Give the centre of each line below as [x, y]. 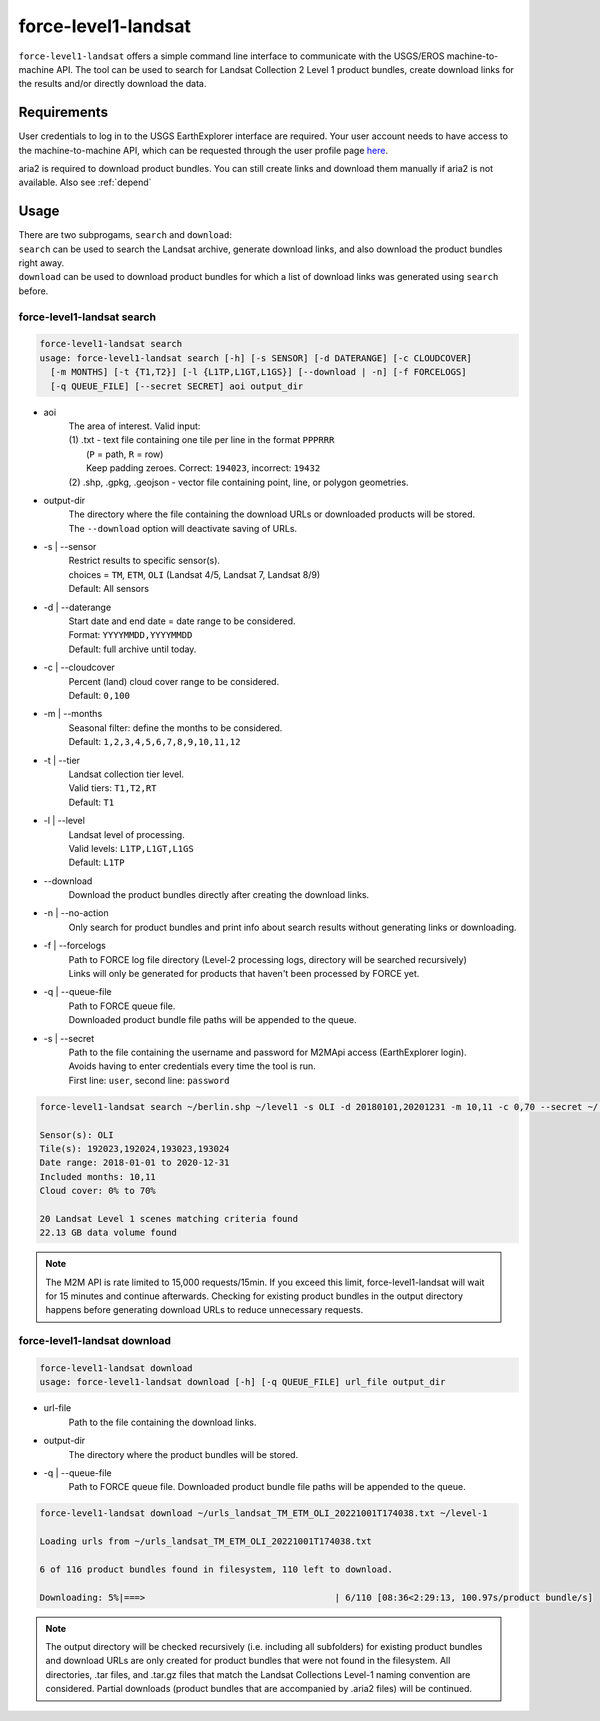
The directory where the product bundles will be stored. [183, 1454]
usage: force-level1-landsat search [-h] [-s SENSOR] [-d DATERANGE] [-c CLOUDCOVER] [255, 358]
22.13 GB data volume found [108, 1233]
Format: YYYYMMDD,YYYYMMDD [130, 635]
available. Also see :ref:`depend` [85, 182]
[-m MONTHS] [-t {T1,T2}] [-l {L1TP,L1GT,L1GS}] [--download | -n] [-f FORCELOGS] [258, 372]
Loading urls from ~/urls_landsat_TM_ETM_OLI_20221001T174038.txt [205, 1541]
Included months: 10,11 [98, 1176]
